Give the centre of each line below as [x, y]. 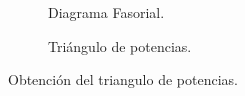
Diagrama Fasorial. [106, 12]
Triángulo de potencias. [120, 45]
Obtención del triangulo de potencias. [123, 79]
